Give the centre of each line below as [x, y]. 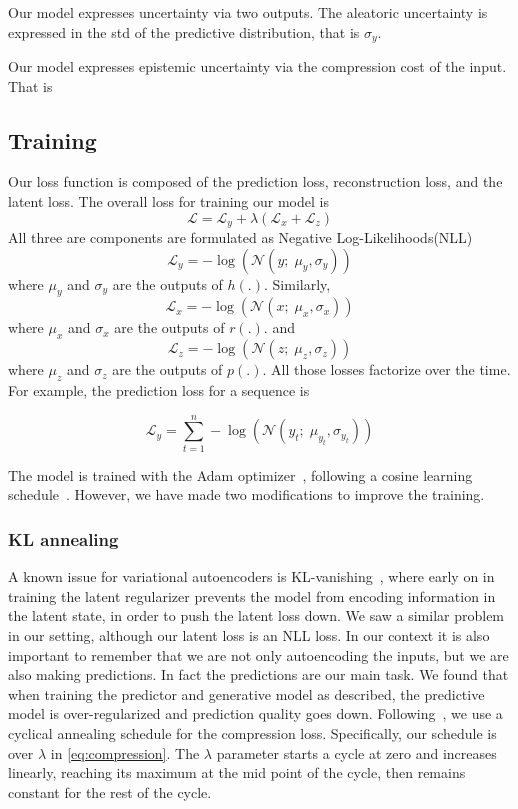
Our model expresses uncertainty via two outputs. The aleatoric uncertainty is [248, 12]
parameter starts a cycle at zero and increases [356, 752]
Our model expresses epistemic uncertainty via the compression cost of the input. [257, 66]
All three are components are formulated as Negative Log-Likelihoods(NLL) [240, 237]
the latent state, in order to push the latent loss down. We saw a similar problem [256, 615]
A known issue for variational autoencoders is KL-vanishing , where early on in [251, 576]
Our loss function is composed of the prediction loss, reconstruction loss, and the [255, 181]
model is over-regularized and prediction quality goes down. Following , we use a [255, 713]
